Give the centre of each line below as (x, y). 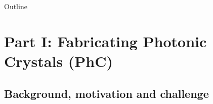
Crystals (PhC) (58, 61)
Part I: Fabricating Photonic (105, 41)
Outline (16, 6)
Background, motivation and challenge (106, 93)
